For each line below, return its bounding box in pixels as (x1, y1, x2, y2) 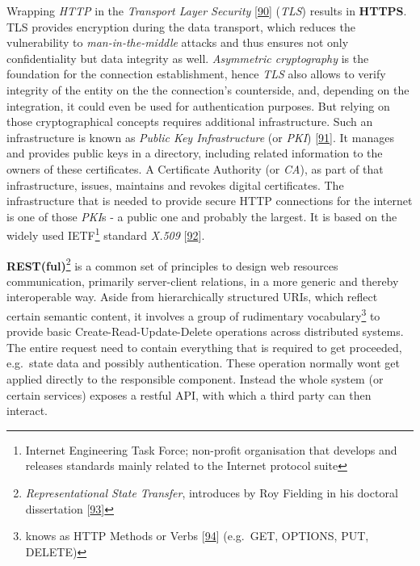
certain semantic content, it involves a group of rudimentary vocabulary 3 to (6, 305, 380, 324)
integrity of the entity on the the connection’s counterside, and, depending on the (6, 81, 409, 98)
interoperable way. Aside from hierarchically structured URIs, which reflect (6, 288, 378, 305)
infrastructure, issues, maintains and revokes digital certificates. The (6, 176, 344, 193)
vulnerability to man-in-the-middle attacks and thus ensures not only (6, 34, 349, 51)
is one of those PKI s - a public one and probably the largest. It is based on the (6, 208, 397, 224)
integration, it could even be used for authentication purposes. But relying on (6, 97, 390, 114)
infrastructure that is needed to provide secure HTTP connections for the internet (6, 192, 413, 209)
